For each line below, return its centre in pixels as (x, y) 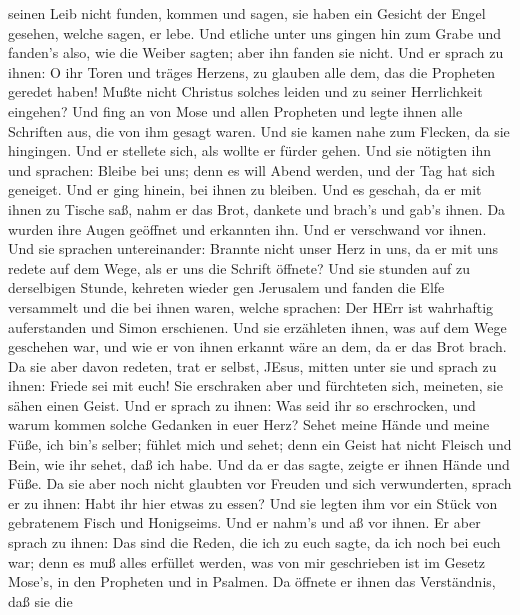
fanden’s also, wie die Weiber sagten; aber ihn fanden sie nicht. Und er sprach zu (256, 52)
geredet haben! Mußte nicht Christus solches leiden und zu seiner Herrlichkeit (245, 91)
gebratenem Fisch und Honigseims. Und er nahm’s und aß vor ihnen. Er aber (244, 522)
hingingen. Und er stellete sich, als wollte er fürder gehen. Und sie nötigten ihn (250, 150)
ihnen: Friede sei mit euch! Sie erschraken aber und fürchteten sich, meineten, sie (255, 385)
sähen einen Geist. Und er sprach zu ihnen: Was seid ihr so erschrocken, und (242, 404)
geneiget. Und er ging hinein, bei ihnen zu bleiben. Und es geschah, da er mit (245, 189)
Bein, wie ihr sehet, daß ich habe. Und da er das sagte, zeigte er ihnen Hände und (259, 463)
